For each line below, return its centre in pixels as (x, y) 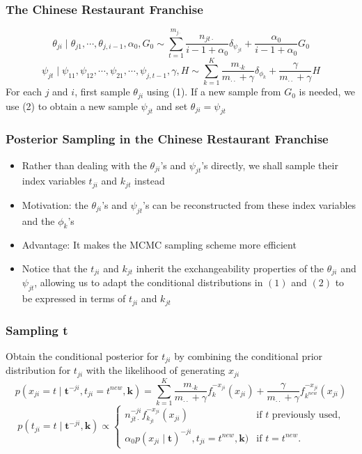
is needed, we (327, 92)
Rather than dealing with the (84, 165)
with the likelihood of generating (156, 370)
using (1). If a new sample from (214, 92)
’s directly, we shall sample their (270, 165)
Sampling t (37, 330)
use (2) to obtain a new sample (72, 105)
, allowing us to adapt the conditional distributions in (149, 282)
